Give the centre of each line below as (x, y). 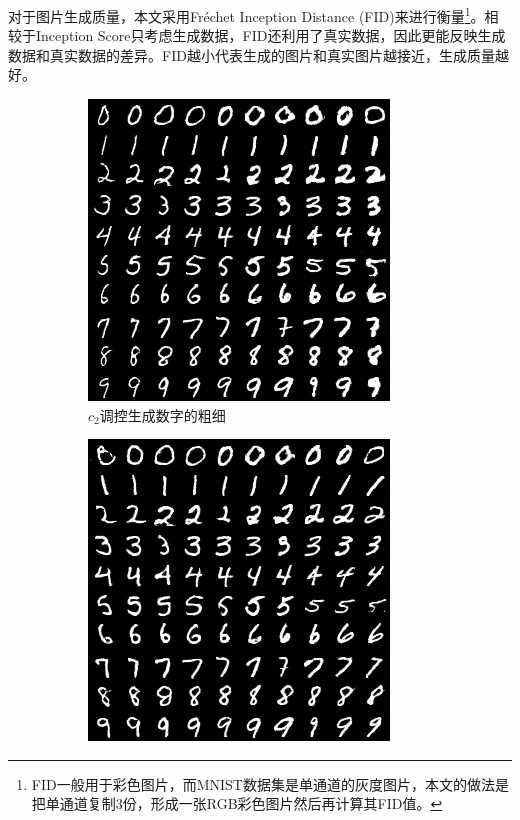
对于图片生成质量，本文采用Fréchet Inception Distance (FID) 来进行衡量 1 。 (246, 14)
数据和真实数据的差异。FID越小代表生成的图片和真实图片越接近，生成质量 (251, 54)
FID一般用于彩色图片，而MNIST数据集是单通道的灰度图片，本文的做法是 (270, 783)
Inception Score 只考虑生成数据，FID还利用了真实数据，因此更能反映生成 (270, 35)
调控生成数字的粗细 (162, 414)
